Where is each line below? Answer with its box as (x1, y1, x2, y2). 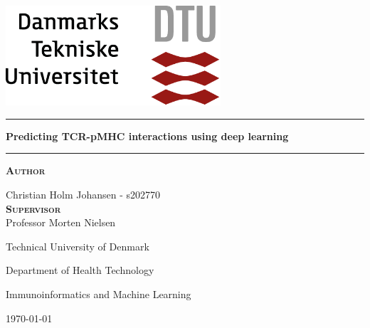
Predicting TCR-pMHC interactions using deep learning (6, 128, 289, 143)
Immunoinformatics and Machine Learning (6, 287, 191, 302)
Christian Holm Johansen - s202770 (6, 187, 161, 202)
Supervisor (6, 201, 61, 216)
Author (6, 163, 46, 178)
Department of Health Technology (6, 263, 154, 277)
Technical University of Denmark (6, 238, 149, 253)
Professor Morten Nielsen (6, 215, 116, 230)
